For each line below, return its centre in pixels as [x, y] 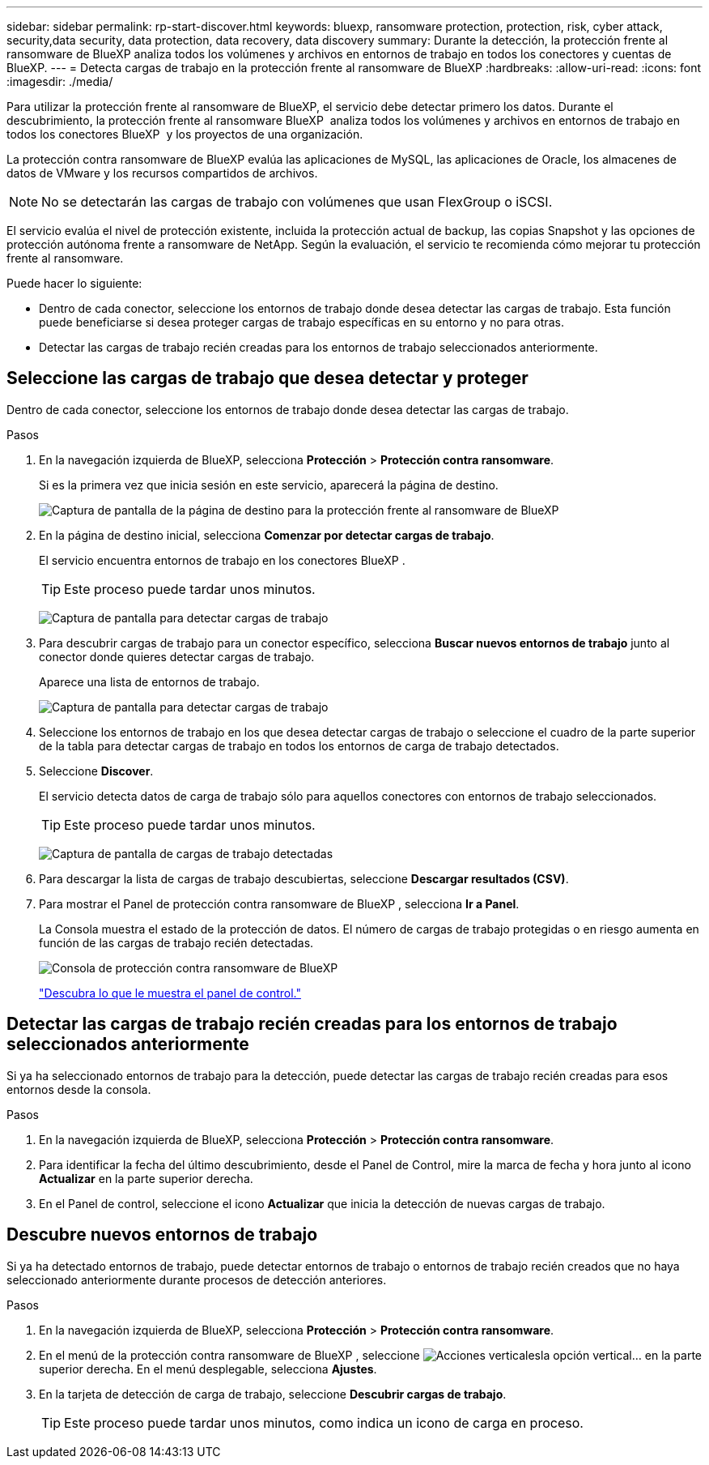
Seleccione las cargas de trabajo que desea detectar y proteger [267, 378]
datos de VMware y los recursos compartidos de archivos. [162, 173]
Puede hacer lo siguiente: [74, 283]
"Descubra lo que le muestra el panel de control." [170, 993]
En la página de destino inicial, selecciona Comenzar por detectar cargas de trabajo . [267, 535]
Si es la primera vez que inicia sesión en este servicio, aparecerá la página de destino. [269, 485]
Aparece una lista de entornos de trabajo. [149, 681]
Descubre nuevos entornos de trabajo [162, 1235]
